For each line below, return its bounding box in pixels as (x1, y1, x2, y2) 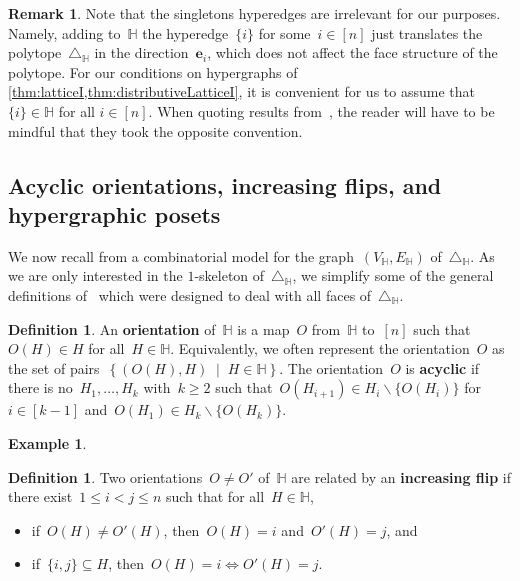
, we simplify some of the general (292, 265, 494, 286)
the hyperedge (142, 22, 229, 43)
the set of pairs (8, 357, 100, 378)
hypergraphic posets (8, 198, 221, 229)
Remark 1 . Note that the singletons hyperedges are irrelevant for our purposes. (8, 3, 501, 23)
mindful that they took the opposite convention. (8, 120, 303, 141)
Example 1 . (8, 432, 87, 453)
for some (258, 22, 311, 43)
